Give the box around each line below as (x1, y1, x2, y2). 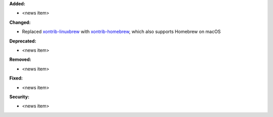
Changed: (9, 19, 31, 25)
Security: (9, 94, 30, 100)
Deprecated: (9, 38, 36, 44)
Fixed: (9, 75, 23, 81)
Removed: (9, 56, 31, 63)
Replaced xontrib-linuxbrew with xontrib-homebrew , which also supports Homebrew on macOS (22, 28, 221, 35)
